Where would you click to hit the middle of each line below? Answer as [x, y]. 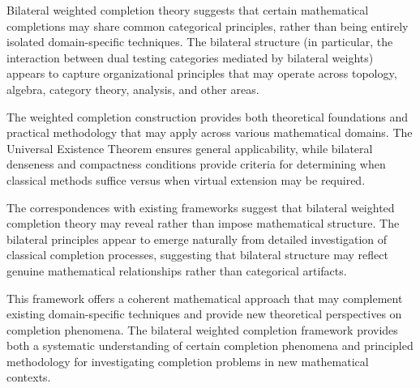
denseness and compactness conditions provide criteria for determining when [196, 164]
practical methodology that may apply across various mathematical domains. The [210, 132]
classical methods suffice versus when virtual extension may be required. [186, 179]
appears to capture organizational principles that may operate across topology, [202, 73]
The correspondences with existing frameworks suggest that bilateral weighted [201, 207]
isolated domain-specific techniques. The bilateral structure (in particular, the [200, 42]
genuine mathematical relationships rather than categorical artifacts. [177, 270]
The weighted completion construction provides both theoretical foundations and [208, 116]
